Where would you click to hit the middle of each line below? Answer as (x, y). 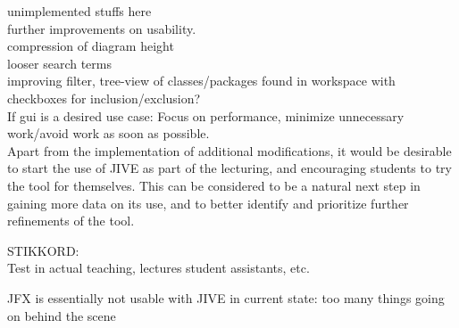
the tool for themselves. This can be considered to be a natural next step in (214, 185)
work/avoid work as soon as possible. (108, 133)
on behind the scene (62, 315)
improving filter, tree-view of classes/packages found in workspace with (201, 81)
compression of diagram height (91, 46)
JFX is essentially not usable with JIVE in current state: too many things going (226, 297)
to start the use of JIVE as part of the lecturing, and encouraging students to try (229, 168)
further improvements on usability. (102, 28)
